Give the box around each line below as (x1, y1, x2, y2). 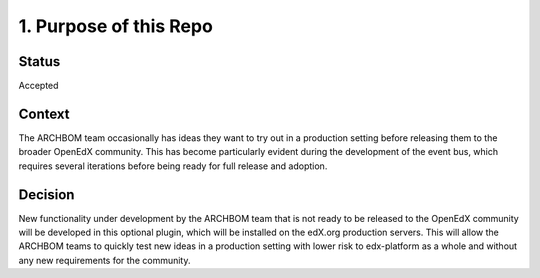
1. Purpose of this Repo (18, 15, 214, 37)
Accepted (18, 80, 59, 92)
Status (18, 53, 61, 70)
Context (18, 105, 70, 122)
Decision (18, 186, 75, 203)
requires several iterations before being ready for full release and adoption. (18, 160, 328, 172)
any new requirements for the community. (18, 254, 191, 266)
